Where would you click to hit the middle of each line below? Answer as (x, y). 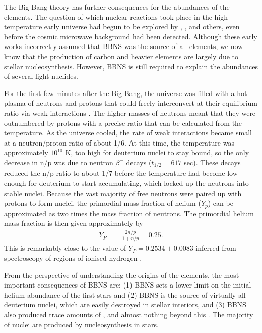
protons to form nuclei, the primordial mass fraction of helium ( (103, 203)
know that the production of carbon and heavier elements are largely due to (121, 56)
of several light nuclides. (41, 76)
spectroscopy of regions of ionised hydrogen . (73, 258)
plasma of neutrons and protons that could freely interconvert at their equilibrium (131, 103)
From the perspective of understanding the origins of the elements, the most (122, 275)
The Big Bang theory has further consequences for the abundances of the (117, 7)
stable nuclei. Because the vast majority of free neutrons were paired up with (123, 193)
